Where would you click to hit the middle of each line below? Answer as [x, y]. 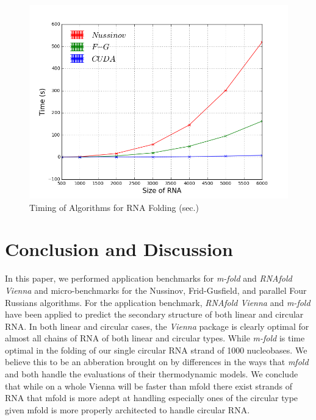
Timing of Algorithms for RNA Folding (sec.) [114, 207]
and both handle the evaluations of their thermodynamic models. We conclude [152, 374]
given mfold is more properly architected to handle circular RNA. [127, 409]
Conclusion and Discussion [119, 249]
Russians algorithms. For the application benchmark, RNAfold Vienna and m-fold [158, 302]
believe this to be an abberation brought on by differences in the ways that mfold [157, 362]
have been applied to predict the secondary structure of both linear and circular [154, 314]
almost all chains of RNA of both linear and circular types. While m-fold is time [155, 338]
